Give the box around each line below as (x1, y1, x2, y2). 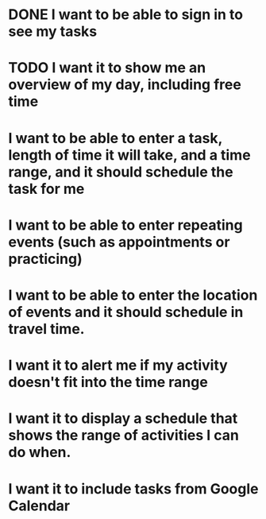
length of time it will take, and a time (8, 145, 252, 164)
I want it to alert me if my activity (8, 356, 228, 374)
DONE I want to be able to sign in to (8, 6, 244, 24)
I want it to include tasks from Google (8, 479, 259, 498)
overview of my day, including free (8, 76, 242, 94)
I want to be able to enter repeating (8, 216, 244, 234)
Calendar (8, 497, 70, 514)
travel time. (8, 320, 85, 338)
